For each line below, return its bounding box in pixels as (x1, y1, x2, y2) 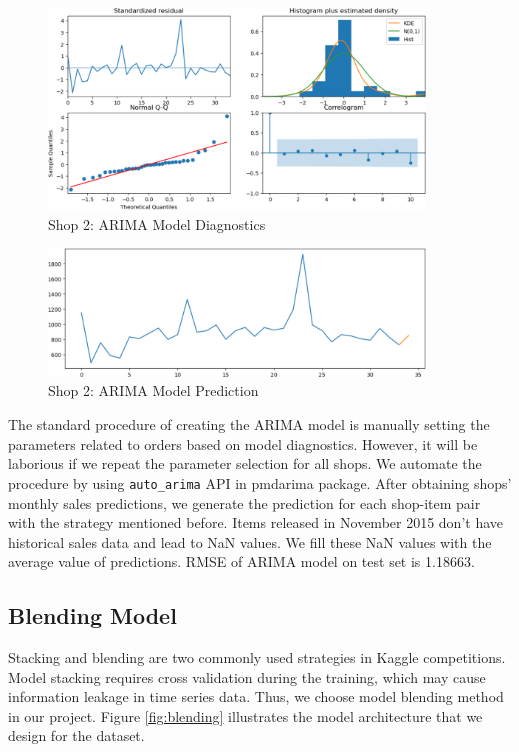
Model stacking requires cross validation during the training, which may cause (8, 666, 486, 687)
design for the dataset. (8, 725, 145, 746)
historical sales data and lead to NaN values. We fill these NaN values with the (8, 531, 492, 552)
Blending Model (8, 600, 177, 631)
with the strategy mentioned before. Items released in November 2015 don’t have (8, 512, 504, 533)
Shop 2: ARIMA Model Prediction (48, 380, 259, 401)
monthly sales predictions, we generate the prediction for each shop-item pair (8, 492, 481, 513)
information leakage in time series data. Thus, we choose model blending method (8, 686, 504, 707)
